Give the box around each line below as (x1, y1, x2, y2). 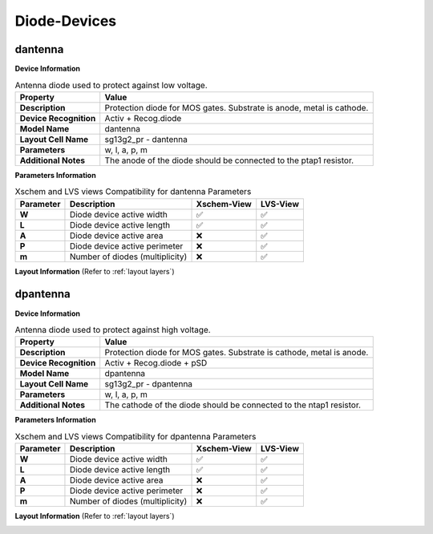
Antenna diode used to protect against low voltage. (14, 79, 208, 91)
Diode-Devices (14, 12, 117, 30)
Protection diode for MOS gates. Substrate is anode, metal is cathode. (104, 102, 369, 113)
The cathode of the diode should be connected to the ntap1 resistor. (104, 399, 361, 411)
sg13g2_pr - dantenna (104, 133, 188, 144)
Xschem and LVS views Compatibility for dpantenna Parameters (14, 431, 257, 442)
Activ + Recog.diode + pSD (104, 358, 208, 369)
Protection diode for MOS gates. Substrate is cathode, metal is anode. (104, 347, 369, 358)
